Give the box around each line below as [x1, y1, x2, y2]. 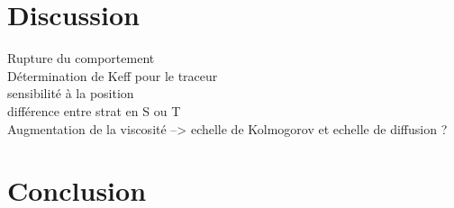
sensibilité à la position [7, 84, 134, 103]
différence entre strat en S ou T [7, 101, 181, 120]
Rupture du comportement [7, 49, 155, 68]
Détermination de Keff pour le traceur [7, 66, 218, 85]
